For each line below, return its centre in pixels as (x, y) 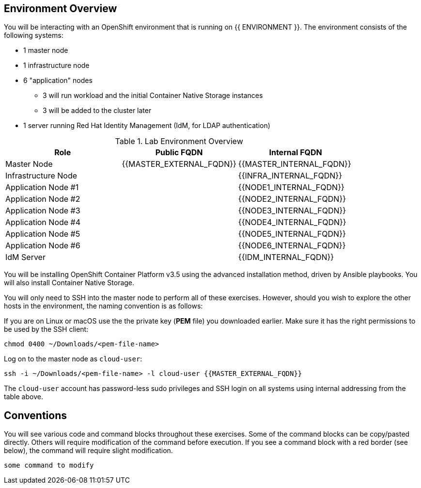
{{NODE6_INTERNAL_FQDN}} (292, 246)
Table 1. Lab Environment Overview (179, 141)
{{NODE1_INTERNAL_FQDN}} (291, 187)
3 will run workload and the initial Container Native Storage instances (153, 96)
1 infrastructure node (56, 65)
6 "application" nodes (58, 81)
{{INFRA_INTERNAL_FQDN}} (290, 176)
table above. (23, 397)
